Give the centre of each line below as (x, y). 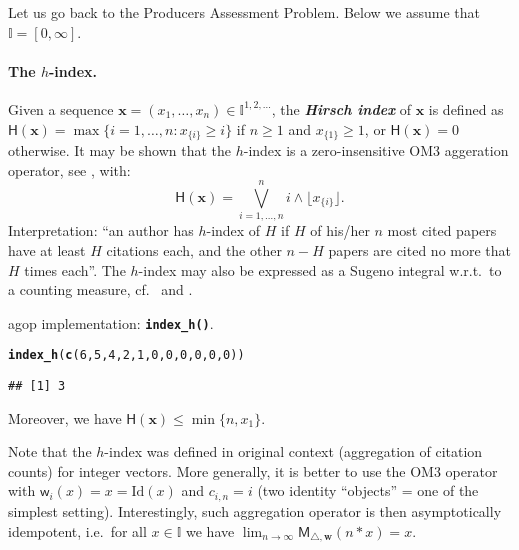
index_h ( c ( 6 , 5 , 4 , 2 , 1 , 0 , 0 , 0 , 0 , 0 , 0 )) (126, 355)
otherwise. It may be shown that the (120, 150)
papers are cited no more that (420, 249)
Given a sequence (61, 108)
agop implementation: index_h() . (111, 322)
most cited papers (442, 230)
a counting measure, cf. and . (100, 289)
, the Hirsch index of (341, 108)
